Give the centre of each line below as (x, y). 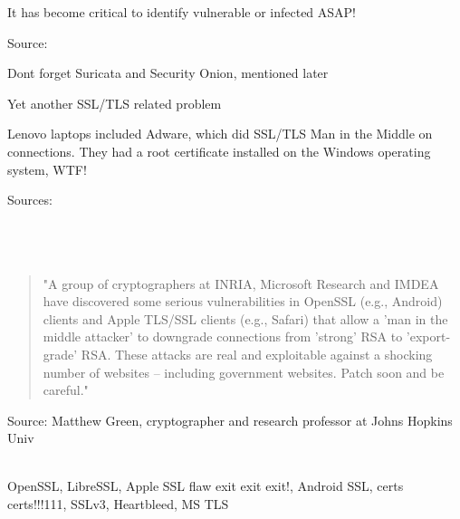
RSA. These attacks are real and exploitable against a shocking (257, 354)
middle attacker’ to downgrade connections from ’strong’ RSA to (223, 336)
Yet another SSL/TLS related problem (115, 103)
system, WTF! (47, 169)
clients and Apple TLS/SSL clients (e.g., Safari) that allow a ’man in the (245, 318)
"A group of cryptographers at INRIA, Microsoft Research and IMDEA (241, 283)
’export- (428, 336)
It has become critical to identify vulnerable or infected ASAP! (182, 12)
